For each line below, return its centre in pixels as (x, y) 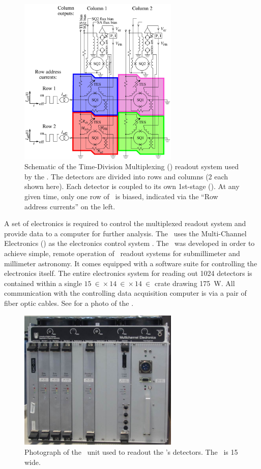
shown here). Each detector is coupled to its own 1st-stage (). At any (132, 186)
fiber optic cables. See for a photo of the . (69, 303)
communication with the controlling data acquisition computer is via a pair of (125, 293)
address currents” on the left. (70, 206)
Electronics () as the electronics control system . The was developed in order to (129, 243)
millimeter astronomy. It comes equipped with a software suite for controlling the (131, 263)
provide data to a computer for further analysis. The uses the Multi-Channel (125, 233)
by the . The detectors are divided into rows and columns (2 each (126, 176)
